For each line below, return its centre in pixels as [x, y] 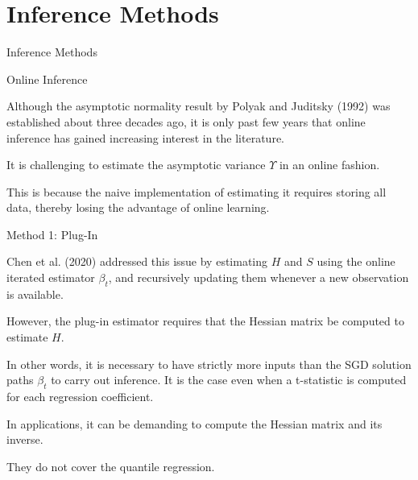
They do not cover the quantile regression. [111, 466]
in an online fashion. [329, 165]
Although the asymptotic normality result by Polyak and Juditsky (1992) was [199, 106]
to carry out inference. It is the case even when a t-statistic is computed [229, 380]
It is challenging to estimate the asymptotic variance [136, 165]
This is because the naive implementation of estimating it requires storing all [197, 191]
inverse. [25, 439]
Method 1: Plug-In [52, 234]
